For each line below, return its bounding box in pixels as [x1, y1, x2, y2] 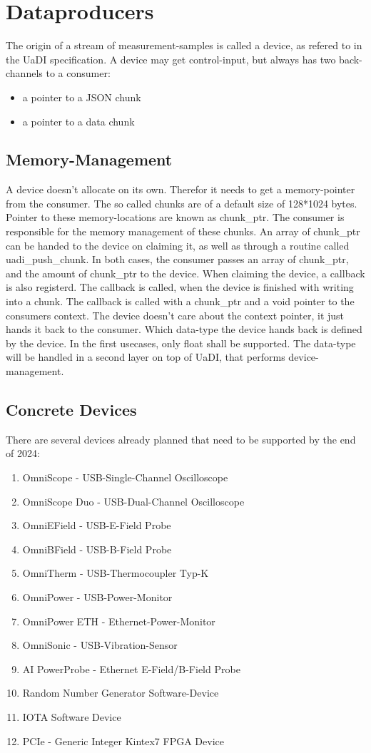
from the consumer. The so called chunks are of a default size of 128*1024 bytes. [6, 195, 357, 210]
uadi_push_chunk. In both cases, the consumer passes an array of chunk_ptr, [6, 252, 349, 267]
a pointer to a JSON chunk [22, 89, 141, 104]
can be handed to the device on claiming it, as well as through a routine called [6, 237, 350, 252]
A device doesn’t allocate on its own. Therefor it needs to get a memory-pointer [6, 182, 355, 197]
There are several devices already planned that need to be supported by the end [6, 431, 356, 446]
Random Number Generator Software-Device [22, 685, 219, 700]
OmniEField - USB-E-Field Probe [22, 518, 171, 533]
